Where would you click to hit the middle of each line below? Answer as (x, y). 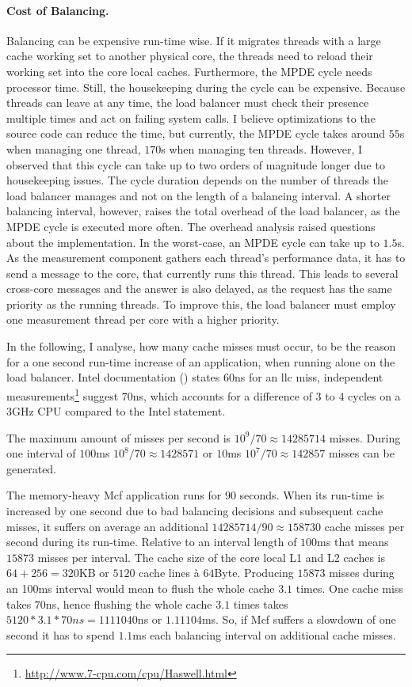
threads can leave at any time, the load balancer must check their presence (188, 102)
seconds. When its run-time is (312, 495)
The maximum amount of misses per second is (119, 437)
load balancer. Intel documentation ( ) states (113, 377)
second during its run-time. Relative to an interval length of (152, 542)
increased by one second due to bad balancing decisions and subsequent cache (195, 511)
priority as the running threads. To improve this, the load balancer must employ (201, 304)
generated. (32, 468)
